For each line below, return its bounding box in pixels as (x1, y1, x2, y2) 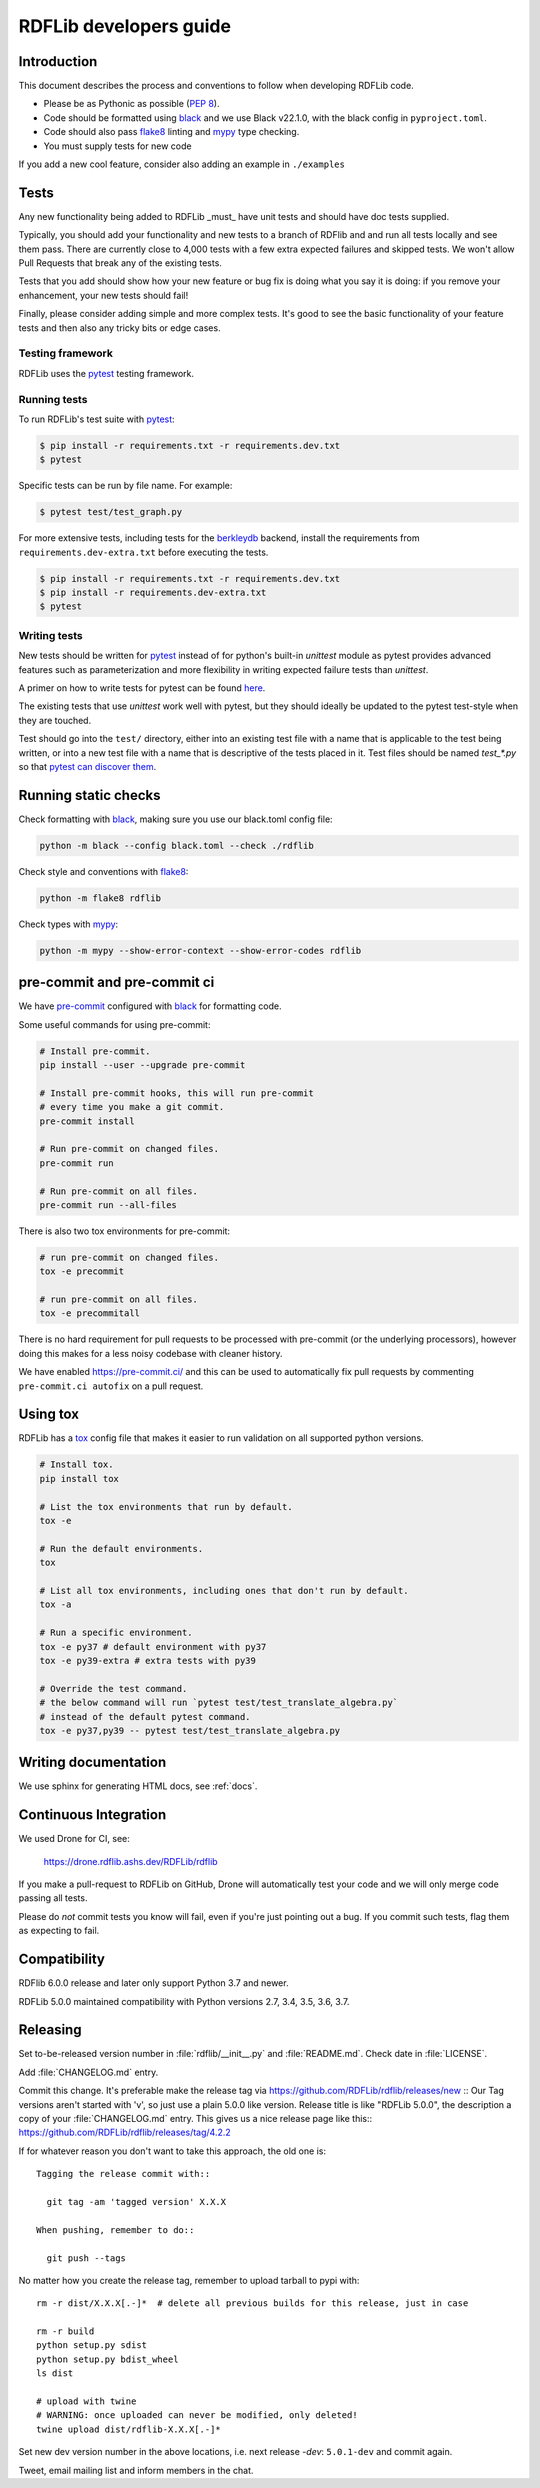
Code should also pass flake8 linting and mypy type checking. (43, 126, 300, 138)
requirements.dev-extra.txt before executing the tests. (18, 546, 269, 558)
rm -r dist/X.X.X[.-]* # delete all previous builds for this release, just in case (36, 2298, 469, 2309)
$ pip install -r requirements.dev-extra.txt (39, 587, 267, 599)
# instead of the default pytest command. (39, 1711, 251, 1722)
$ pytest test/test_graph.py (39, 506, 183, 518)
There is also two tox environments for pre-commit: (18, 1225, 230, 1237)
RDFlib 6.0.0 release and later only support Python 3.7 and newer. (18, 1977, 289, 1989)
